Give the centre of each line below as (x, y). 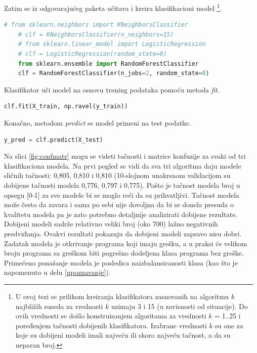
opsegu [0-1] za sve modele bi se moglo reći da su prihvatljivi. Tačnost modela (122, 195)
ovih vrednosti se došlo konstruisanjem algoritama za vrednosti (111, 316)
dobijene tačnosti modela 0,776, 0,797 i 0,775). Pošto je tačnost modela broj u (122, 185)
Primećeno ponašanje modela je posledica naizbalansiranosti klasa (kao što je (121, 262)
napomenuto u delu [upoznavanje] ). (57, 272)
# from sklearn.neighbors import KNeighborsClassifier (96, 25)
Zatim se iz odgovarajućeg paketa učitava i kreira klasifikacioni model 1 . (113, 7)
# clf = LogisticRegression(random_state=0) (92, 54)
